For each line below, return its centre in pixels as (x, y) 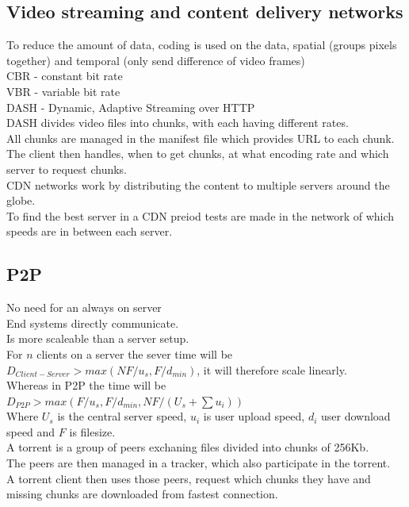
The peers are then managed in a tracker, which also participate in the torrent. (199, 463)
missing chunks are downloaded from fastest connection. (142, 494)
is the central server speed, (122, 416)
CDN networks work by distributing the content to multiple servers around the (198, 184)
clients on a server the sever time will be (135, 353)
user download (355, 416)
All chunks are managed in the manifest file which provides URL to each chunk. (201, 138)
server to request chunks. (67, 169)
